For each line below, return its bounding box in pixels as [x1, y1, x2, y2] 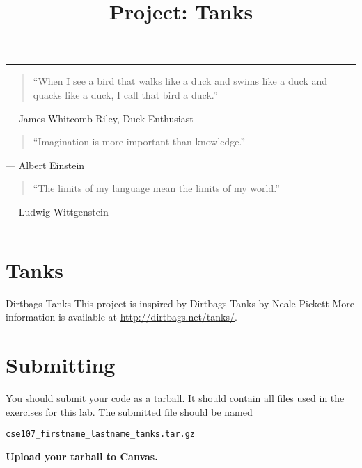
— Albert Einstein [6, 157, 85, 172]
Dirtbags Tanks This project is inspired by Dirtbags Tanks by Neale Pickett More [6, 296, 355, 310]
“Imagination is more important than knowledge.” [33, 134, 246, 149]
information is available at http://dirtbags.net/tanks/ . [6, 309, 237, 324]
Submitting [6, 350, 116, 379]
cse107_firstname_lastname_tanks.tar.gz [6, 429, 196, 439]
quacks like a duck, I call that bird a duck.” [33, 87, 218, 102]
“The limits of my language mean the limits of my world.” [33, 181, 280, 195]
